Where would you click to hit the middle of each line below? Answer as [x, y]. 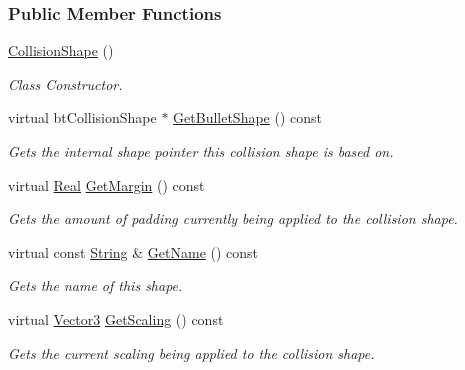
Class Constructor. [65, 83]
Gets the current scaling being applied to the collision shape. [191, 352]
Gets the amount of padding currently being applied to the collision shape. [233, 218]
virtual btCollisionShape [82, 117]
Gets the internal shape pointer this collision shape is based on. [201, 151]
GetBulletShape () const [248, 117]
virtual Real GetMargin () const [106, 184]
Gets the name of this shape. [95, 285]
